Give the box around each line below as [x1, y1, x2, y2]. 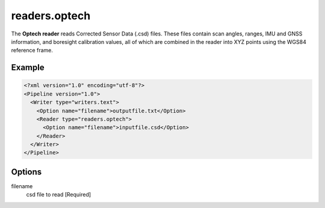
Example [11, 63, 45, 73]
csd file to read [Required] [26, 191, 91, 198]
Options [11, 167, 42, 177]
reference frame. [11, 47, 54, 54]
